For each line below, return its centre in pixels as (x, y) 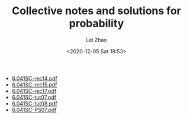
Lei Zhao (96, 40)
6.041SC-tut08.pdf (34, 103)
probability (96, 23)
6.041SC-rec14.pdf (34, 78)
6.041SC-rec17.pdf (34, 91)
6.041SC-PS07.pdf (34, 110)
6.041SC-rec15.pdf (34, 85)
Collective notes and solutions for (96, 11)
